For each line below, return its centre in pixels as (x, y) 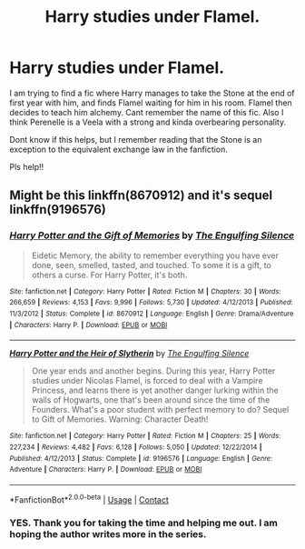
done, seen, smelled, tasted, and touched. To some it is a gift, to (152, 265)
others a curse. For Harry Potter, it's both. (109, 274)
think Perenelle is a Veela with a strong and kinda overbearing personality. (148, 122)
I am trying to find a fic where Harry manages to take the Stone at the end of (152, 93)
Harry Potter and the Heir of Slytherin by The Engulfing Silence (129, 354)
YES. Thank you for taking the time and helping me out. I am (144, 523)
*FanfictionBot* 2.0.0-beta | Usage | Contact (89, 499)
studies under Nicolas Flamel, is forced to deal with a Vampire (147, 381)
